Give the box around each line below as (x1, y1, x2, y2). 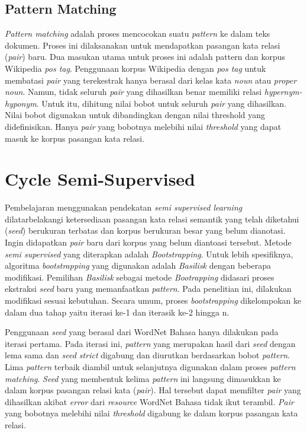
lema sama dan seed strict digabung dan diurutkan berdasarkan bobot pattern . (5, 349, 290, 361)
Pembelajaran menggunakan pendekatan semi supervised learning (5, 201, 243, 214)
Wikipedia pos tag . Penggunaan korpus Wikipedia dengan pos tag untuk (5, 62, 266, 74)
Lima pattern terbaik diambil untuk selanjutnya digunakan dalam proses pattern (5, 360, 296, 372)
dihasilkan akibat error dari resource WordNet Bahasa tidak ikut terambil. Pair (5, 395, 294, 407)
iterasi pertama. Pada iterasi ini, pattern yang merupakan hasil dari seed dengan (5, 337, 296, 349)
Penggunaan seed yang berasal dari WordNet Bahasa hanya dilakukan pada (5, 326, 279, 338)
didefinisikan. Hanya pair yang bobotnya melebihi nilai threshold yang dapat (5, 120, 282, 132)
